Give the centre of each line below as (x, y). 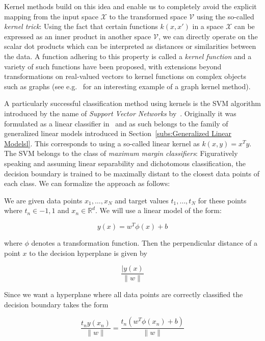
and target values (142, 200)
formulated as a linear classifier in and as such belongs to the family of (116, 123)
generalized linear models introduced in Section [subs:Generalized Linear (118, 133)
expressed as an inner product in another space (78, 36)
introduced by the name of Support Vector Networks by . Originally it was (120, 113)
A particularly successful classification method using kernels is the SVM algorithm (133, 103)
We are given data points (43, 200)
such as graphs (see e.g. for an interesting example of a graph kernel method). (127, 86)
